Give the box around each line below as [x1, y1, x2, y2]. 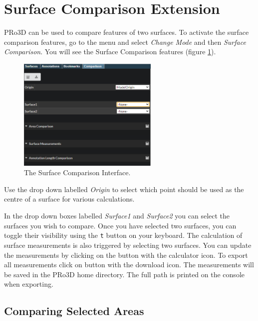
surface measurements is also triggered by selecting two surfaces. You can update [4, 239, 252, 250]
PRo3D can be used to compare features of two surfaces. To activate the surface [4, 27, 249, 37]
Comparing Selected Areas [4, 303, 144, 319]
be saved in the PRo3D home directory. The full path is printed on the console [4, 269, 245, 279]
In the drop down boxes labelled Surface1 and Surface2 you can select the [4, 211, 230, 221]
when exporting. [4, 279, 53, 289]
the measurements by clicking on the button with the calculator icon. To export [4, 249, 248, 260]
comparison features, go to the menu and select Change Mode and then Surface [4, 36, 246, 47]
